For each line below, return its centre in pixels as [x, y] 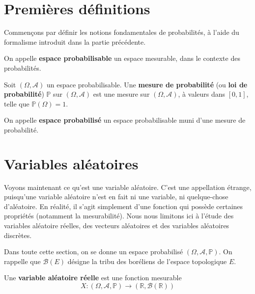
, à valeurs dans [202, 94]
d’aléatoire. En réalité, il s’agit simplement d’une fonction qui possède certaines [124, 206]
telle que [17, 103]
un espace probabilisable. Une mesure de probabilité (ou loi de [147, 84]
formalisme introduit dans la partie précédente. [75, 41]
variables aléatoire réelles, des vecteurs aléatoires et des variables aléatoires [117, 225]
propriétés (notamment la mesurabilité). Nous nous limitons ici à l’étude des [119, 216]
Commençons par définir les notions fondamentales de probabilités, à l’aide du [122, 32]
